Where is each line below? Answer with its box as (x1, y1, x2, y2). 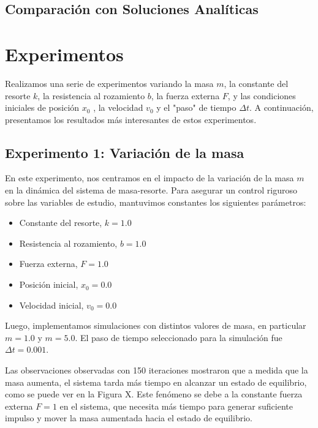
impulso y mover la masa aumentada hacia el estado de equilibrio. (5, 411, 252, 424)
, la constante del (224, 77, 289, 89)
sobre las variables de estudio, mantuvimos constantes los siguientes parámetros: (5, 195, 306, 208)
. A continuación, (249, 101, 314, 114)
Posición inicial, (19, 278, 78, 291)
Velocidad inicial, (19, 298, 84, 311)
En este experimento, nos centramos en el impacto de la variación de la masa (5, 171, 294, 184)
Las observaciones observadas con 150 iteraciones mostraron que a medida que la (5, 364, 308, 377)
